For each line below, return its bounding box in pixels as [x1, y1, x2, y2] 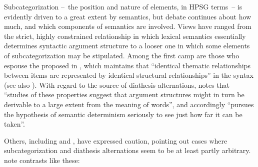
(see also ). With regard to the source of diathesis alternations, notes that [4, 79, 230, 90]
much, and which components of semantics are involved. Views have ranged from [4, 21, 251, 31]
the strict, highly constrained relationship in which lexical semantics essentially [4, 30, 246, 41]
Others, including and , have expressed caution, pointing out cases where [4, 135, 227, 146]
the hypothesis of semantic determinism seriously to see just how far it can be [4, 109, 242, 119]
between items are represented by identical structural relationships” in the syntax [4, 70, 253, 80]
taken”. [4, 119, 25, 129]
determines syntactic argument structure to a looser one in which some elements [4, 40, 250, 51]
